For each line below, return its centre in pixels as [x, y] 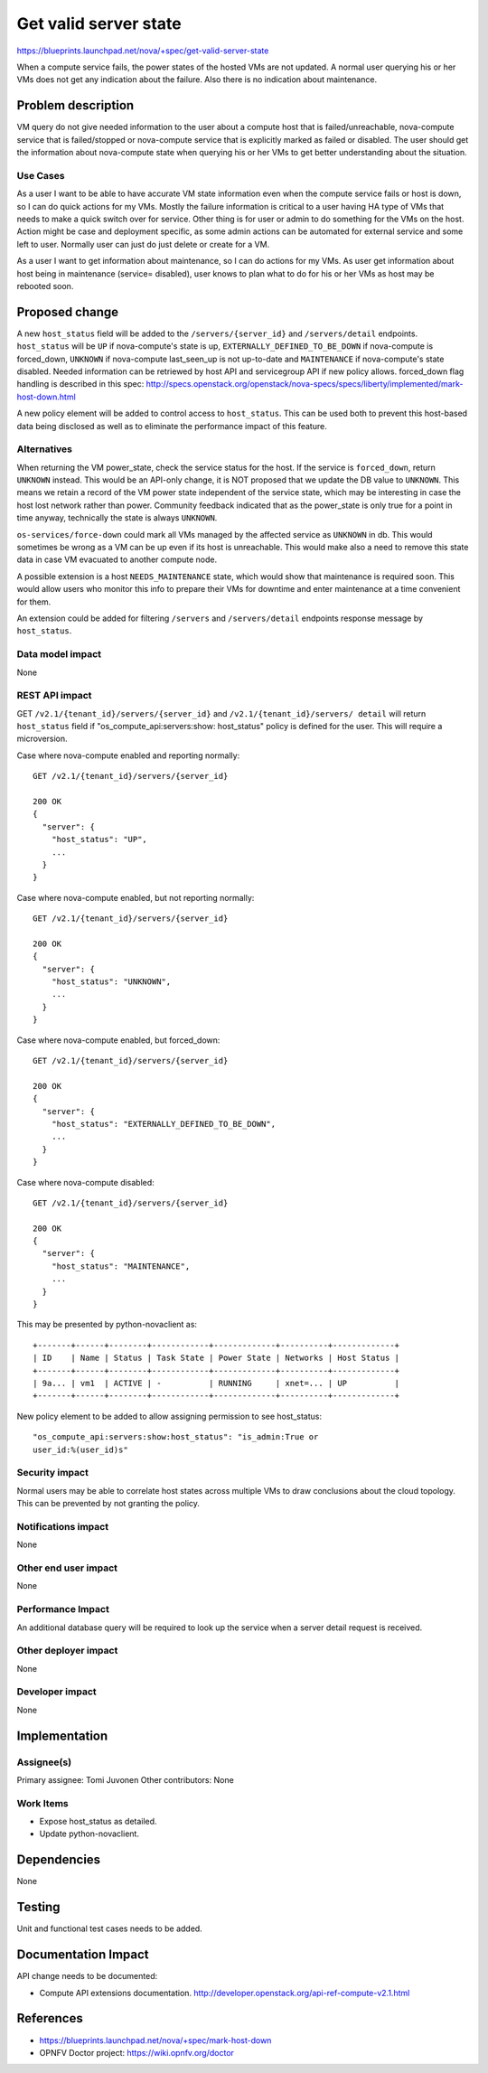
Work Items [42, 1803]
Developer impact [56, 1692]
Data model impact [59, 654]
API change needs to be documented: [87, 1976]
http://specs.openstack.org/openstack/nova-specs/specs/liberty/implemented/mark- [305, 384]
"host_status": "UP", [99, 840]
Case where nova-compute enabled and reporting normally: [128, 755]
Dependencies [59, 1860]
